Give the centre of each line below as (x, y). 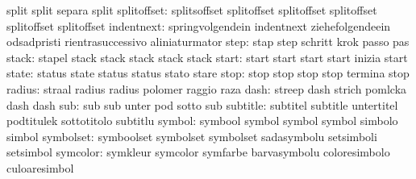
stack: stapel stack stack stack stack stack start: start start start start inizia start (207, 57)
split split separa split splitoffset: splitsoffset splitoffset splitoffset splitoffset (192, 10)
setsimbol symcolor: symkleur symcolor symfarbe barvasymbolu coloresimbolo (198, 152)
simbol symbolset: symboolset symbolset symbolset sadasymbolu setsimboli (192, 136)
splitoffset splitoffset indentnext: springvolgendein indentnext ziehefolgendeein (199, 25)
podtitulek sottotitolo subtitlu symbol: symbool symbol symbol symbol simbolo (202, 121)
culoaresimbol (40, 167)
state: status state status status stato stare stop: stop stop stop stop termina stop (208, 73)
